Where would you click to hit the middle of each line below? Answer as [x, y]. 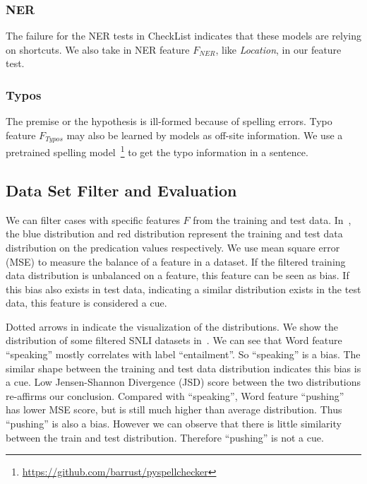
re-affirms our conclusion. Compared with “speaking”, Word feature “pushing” [175, 395]
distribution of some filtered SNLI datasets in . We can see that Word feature [174, 340]
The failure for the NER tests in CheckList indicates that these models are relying [183, 36]
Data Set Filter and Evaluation [121, 190]
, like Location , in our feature [278, 49]
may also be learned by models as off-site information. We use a [205, 135]
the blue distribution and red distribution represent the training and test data [174, 234]
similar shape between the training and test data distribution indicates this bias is [183, 368]
